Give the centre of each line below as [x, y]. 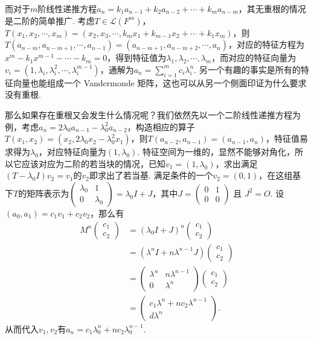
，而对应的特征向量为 [254, 58]
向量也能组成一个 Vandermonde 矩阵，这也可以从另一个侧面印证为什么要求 [160, 82]
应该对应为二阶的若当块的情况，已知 [93, 163]
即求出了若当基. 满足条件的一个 [151, 175]
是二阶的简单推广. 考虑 [50, 20]
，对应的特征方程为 [266, 44]
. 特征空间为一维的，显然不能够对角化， [216, 152]
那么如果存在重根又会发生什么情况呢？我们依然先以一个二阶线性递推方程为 [153, 114]
